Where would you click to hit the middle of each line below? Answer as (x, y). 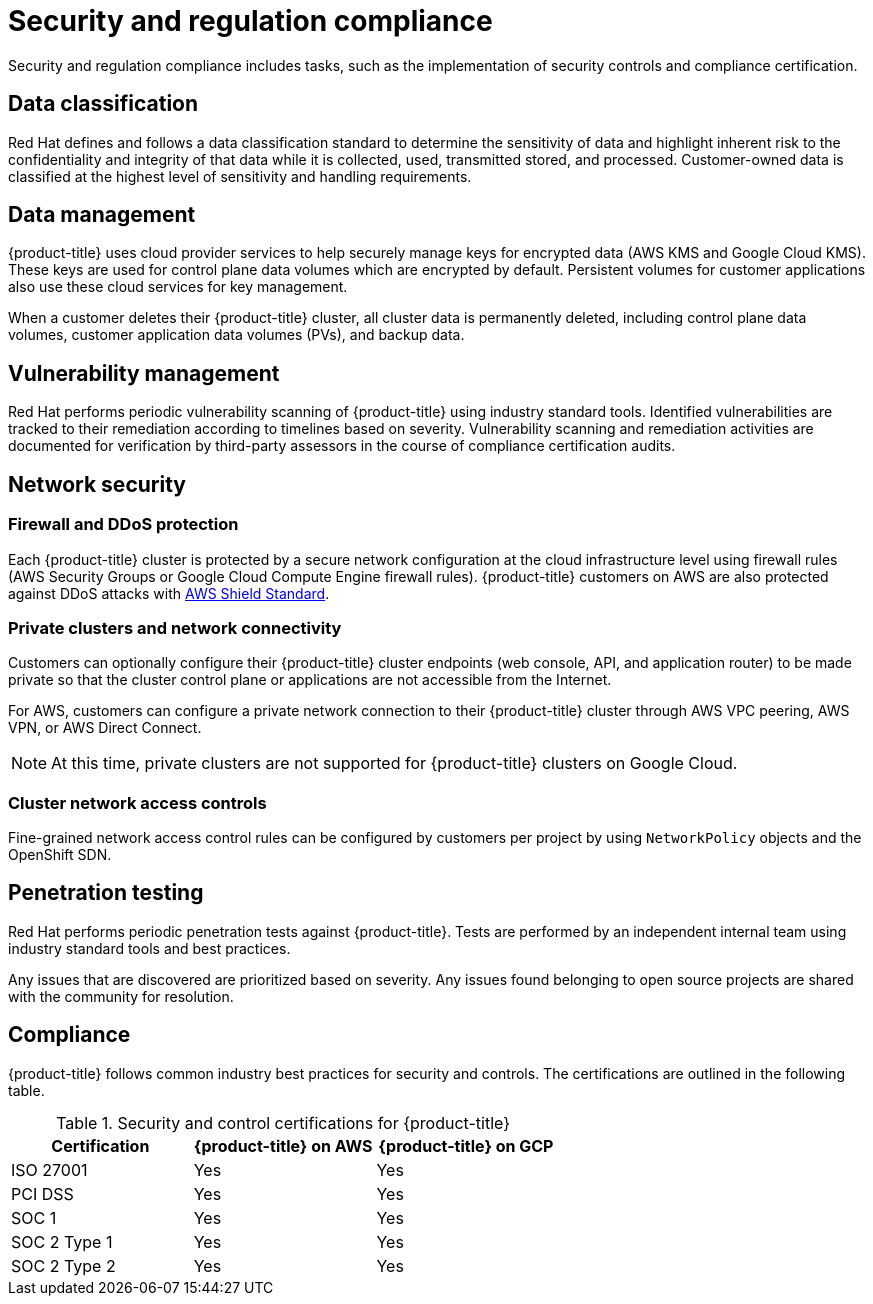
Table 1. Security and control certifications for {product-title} (283, 1122)
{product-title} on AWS (283, 1145)
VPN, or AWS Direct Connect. (105, 728)
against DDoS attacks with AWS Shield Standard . (169, 593)
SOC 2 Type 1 (62, 1241)
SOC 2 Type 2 (63, 1265)
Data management (102, 215)
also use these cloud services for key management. (178, 287)
